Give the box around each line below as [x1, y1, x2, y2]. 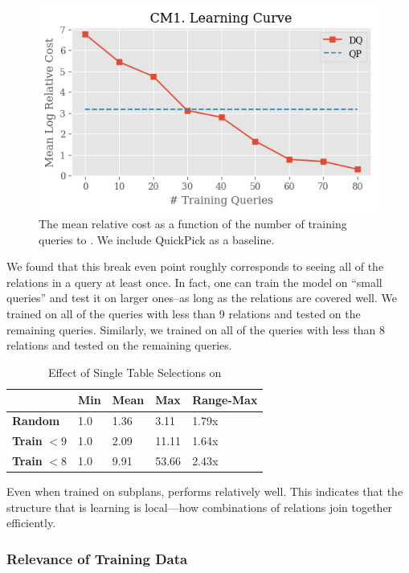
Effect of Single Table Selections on [48, 363, 222, 380]
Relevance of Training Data [6, 548, 188, 568]
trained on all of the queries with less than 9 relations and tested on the [6, 305, 361, 322]
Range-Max [192, 391, 258, 408]
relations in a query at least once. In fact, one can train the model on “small [6, 273, 382, 290]
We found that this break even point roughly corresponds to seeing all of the [6, 258, 384, 275]
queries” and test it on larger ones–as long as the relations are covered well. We [6, 289, 397, 306]
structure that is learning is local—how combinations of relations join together [6, 498, 393, 515]
